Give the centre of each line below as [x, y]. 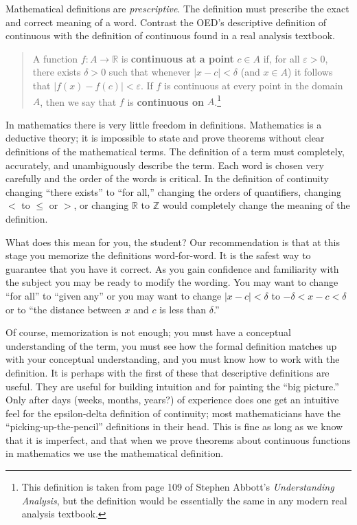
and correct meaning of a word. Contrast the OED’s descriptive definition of [166, 22]
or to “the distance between [64, 309]
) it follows [310, 72]
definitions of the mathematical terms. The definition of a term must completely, [175, 151]
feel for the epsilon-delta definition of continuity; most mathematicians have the [173, 413]
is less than [183, 309]
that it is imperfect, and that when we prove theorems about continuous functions [178, 439]
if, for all [281, 58]
